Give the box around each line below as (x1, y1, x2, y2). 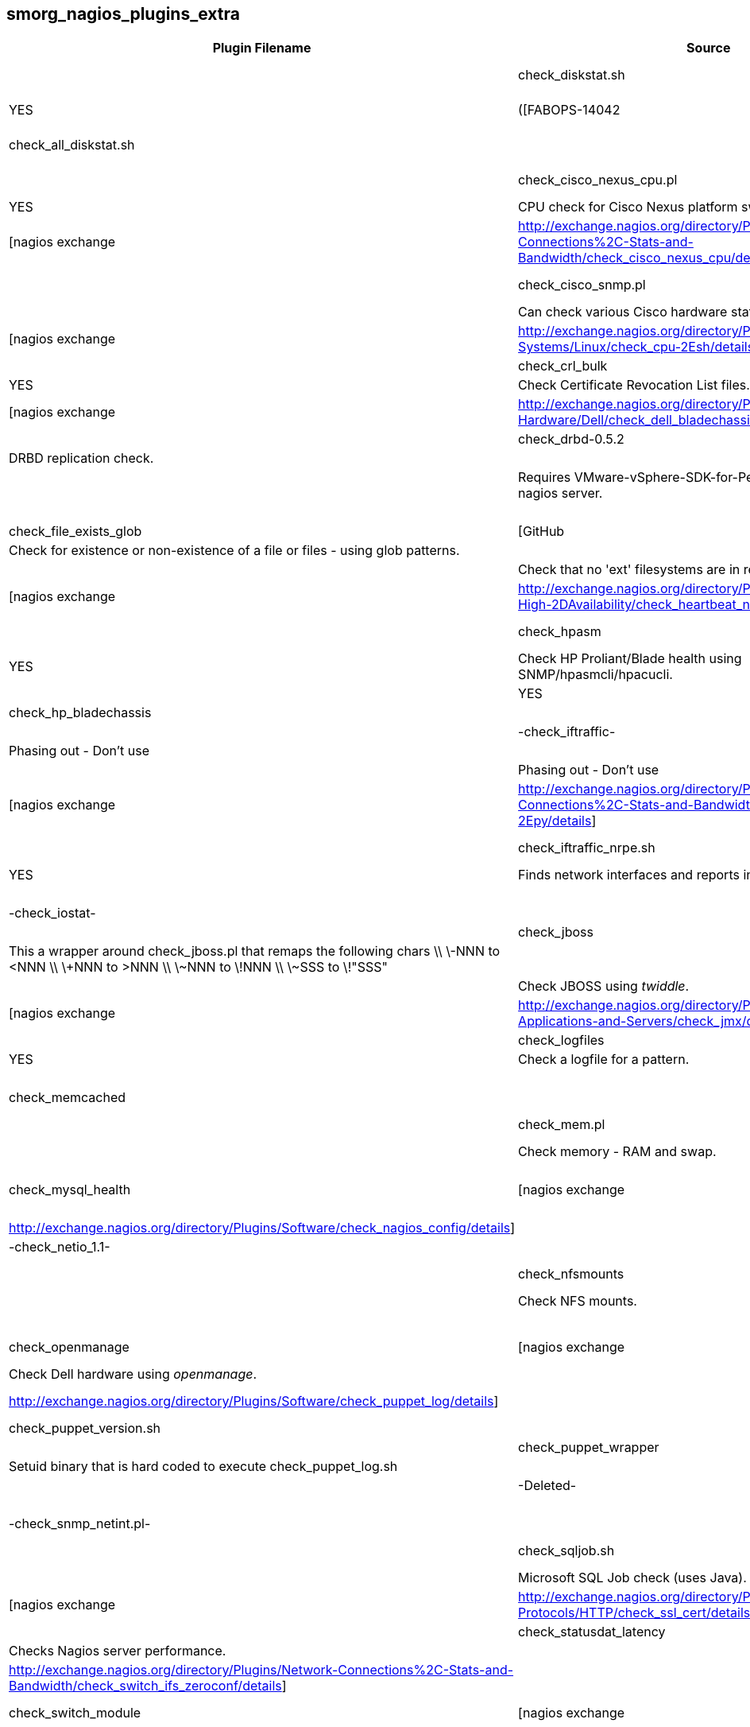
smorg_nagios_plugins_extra (6, 4, 240, 24)
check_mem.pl (518, 1116, 605, 1133)
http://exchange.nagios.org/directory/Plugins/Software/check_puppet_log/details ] (9, 1393, 499, 1410)
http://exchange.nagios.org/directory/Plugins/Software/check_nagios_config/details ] (9, 1220, 516, 1236)
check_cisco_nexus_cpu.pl (518, 172, 678, 188)
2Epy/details (518, 813, 592, 829)
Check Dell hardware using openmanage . (9, 1366, 257, 1383)
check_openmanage (9, 1339, 130, 1356)
